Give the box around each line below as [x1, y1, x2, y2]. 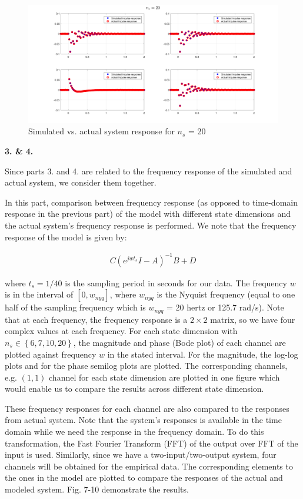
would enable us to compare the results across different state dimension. [5, 382, 264, 395]
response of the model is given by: [5, 230, 127, 243]
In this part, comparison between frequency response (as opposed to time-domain [5, 196, 298, 208]
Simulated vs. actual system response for [28, 125, 175, 137]
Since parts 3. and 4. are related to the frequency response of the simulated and [5, 164, 292, 177]
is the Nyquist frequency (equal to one [157, 288, 295, 300]
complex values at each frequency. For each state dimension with [5, 325, 238, 337]
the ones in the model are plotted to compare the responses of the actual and [5, 471, 283, 484]
